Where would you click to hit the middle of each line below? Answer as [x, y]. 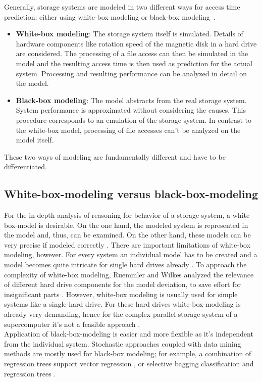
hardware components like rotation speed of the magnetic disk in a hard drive [136, 43]
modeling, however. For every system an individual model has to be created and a [131, 254]
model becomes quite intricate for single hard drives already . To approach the [125, 265]
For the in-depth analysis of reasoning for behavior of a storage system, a [117, 215]
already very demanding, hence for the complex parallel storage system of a [121, 314]
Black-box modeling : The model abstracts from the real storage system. [131, 100]
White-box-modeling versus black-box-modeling [131, 194]
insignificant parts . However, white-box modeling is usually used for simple [121, 294]
